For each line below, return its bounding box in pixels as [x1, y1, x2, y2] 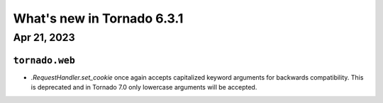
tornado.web [13, 54, 76, 66]
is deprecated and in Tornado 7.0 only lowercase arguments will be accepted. [30, 83, 257, 92]
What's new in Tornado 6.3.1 [13, 11, 184, 26]
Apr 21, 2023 [13, 31, 75, 44]
